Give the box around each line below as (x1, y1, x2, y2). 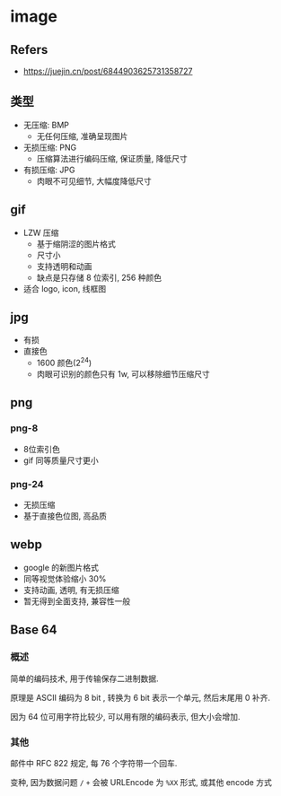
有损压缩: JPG (22, 164, 75, 175)
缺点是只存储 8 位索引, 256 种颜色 (36, 272, 162, 283)
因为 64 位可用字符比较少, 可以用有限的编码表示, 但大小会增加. (10, 711, 241, 722)
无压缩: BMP (22, 119, 70, 130)
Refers (10, 42, 48, 57)
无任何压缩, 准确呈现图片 (36, 130, 128, 141)
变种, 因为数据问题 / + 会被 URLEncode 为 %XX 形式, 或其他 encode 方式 (10, 776, 272, 787)
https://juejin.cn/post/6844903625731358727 (22, 66, 193, 76)
